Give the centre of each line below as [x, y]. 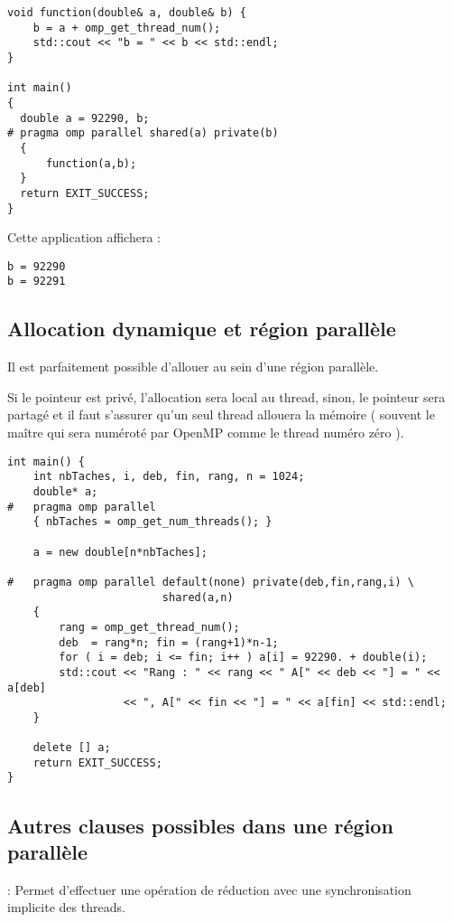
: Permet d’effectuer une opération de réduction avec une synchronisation [209, 889]
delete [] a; [72, 748]
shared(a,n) [198, 597]
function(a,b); [91, 163]
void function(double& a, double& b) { [127, 13]
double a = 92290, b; [85, 118]
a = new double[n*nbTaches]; [120, 552]
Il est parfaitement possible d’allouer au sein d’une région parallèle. [193, 367]
